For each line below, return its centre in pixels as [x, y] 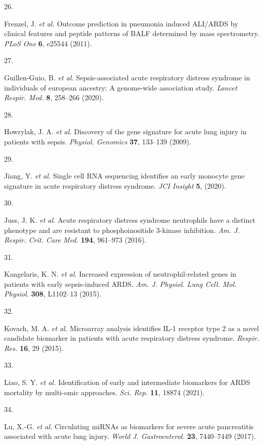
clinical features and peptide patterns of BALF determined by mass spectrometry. [132, 33]
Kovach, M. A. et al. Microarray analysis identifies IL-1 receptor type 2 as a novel [131, 328]
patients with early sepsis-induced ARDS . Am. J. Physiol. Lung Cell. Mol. [120, 284]
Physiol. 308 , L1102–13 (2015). [53, 294]
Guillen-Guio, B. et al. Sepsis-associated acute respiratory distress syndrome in [127, 77]
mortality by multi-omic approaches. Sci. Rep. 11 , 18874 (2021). [105, 392]
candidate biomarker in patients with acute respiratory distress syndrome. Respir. [132, 338]
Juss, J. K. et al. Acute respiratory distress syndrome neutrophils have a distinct [130, 219]
